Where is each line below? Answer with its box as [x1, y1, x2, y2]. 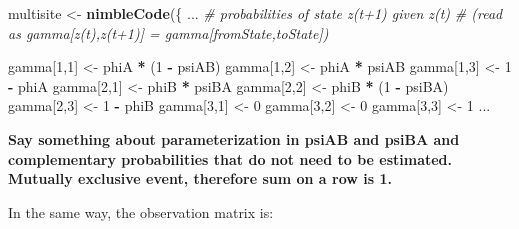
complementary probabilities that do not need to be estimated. [8, 148, 453, 169]
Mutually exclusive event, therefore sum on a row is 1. [8, 168, 392, 189]
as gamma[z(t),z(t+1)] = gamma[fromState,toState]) [8, 22, 329, 43]
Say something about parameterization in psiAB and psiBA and [8, 128, 460, 149]
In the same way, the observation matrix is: [8, 201, 274, 222]
